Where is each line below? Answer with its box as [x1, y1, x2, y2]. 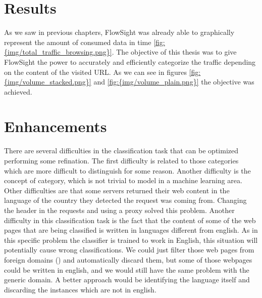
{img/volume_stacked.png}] [4, 76, 91, 87]
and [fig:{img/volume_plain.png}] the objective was [93, 76, 254, 87]
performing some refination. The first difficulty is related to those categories [4, 155, 239, 165]
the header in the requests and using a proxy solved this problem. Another [4, 204, 235, 215]
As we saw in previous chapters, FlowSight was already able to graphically [4, 27, 235, 37]
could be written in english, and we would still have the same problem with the [4, 264, 249, 275]
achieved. [4, 86, 32, 97]
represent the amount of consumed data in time [4, 36, 151, 47]
